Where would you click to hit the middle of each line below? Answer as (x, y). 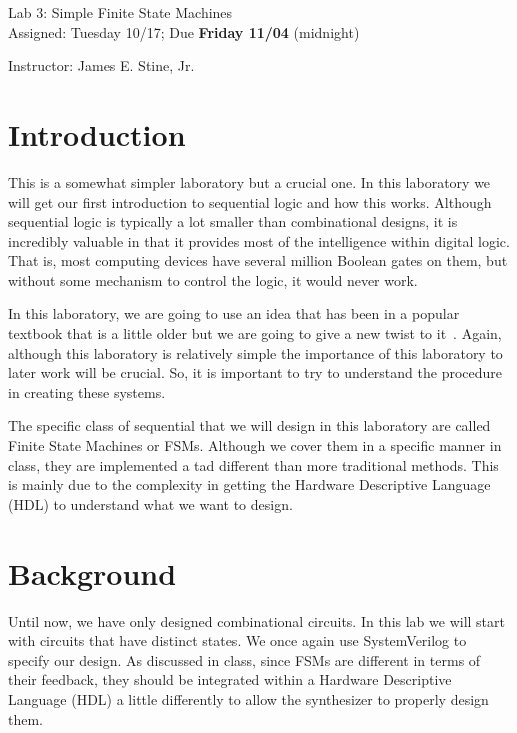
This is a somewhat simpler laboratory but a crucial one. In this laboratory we (249, 181)
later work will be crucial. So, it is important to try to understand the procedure (255, 372)
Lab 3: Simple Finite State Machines (120, 12)
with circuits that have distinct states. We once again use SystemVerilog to (237, 640)
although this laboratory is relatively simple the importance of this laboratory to (255, 352)
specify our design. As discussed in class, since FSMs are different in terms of (244, 659)
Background (92, 572)
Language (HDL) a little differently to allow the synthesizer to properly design (248, 698)
